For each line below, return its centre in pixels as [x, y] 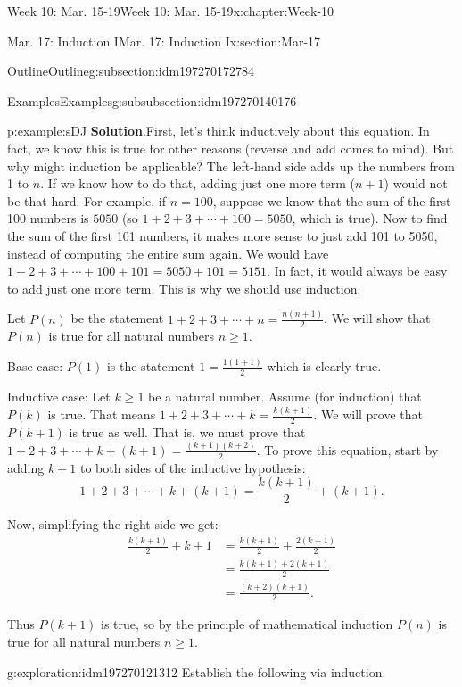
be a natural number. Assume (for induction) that [285, 397]
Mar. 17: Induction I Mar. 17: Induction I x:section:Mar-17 [164, 41]
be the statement [117, 318]
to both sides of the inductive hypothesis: [193, 467]
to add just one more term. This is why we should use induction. [184, 288]
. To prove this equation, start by [347, 449]
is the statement [151, 366]
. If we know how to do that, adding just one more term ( [198, 183]
